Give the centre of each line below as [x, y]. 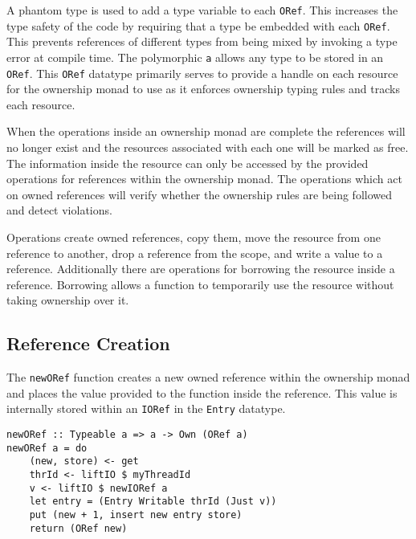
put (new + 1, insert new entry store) [136, 514]
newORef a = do [47, 448]
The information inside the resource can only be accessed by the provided [188, 163]
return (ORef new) [78, 528]
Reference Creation [88, 343]
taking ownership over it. [68, 300]
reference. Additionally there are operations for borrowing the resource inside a [201, 269]
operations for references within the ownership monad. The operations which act [204, 179]
